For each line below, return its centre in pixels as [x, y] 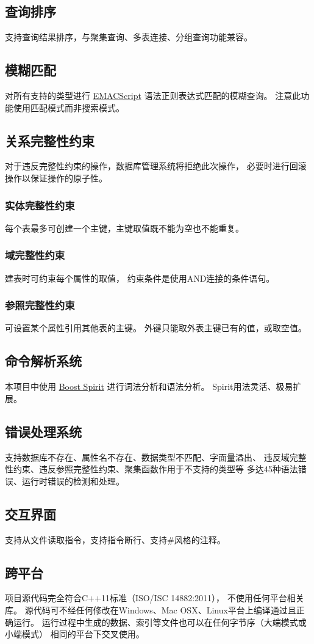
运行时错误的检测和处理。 [73, 481]
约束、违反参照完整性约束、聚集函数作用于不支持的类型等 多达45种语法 [155, 469]
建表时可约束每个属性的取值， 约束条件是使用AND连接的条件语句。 [140, 278]
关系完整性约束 [50, 140]
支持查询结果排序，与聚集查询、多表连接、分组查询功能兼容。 [129, 37]
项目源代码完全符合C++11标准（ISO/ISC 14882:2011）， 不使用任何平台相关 [155, 598]
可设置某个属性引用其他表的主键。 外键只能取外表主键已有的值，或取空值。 [156, 328]
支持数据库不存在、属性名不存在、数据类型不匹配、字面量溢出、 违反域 [147, 457]
